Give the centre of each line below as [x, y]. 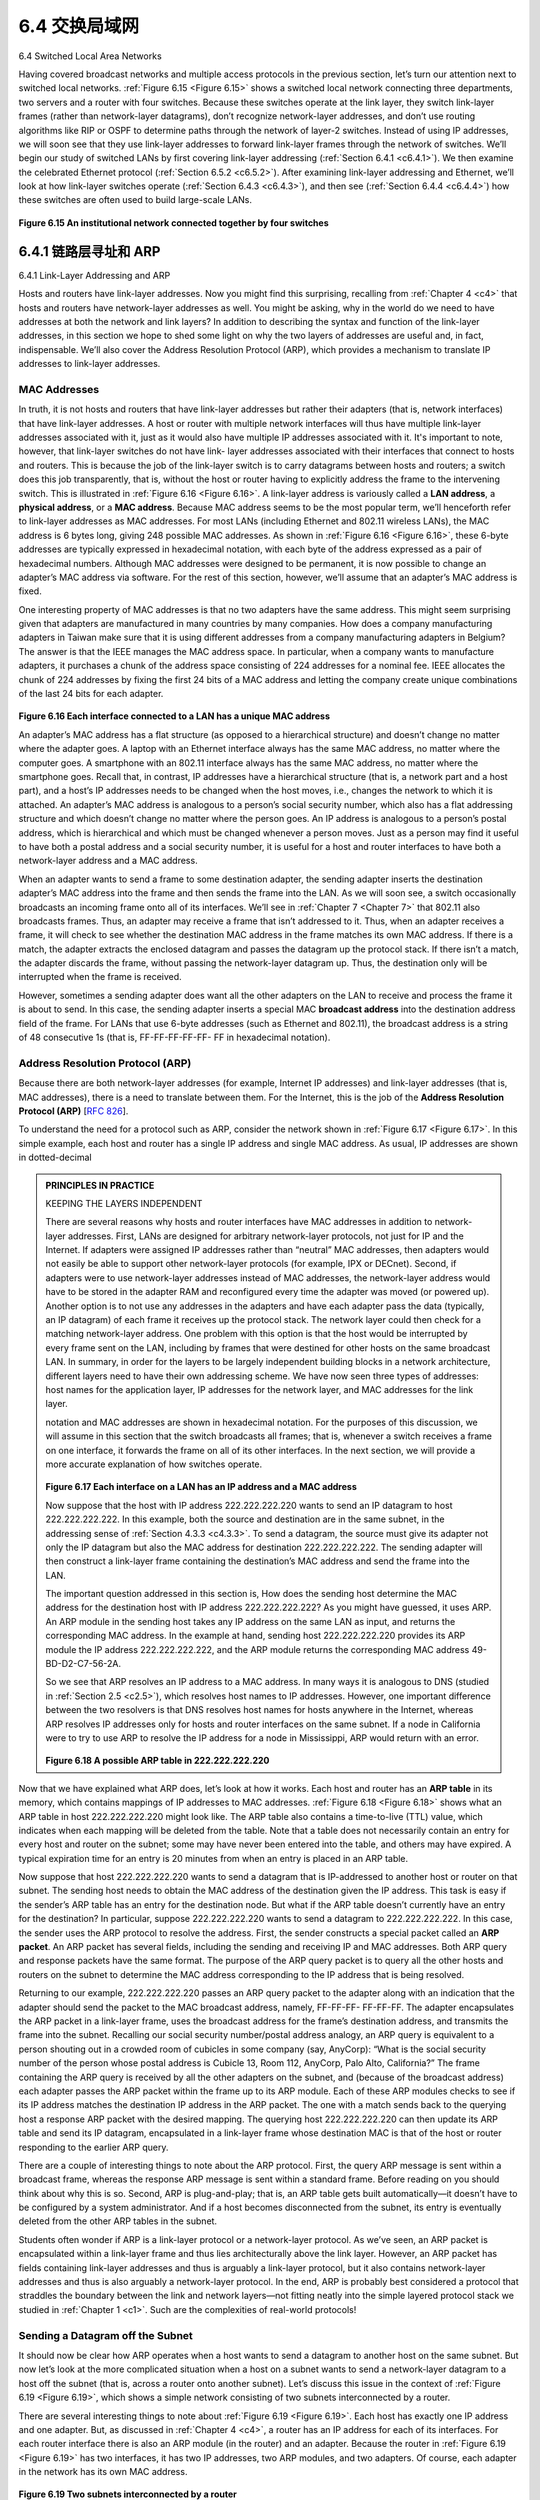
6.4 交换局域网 [79, 26]
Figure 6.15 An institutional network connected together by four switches [173, 222]
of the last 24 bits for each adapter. [91, 694]
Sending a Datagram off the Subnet [106, 2335]
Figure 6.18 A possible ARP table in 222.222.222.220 [157, 1761]
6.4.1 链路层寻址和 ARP [89, 251]
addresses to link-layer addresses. [89, 364]
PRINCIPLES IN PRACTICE [100, 1185]
